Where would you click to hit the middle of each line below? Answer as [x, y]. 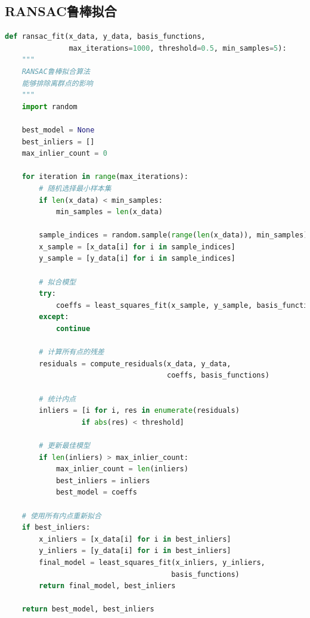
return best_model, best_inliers [88, 609]
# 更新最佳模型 [64, 445]
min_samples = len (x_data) [109, 212]
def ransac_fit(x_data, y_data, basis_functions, [105, 37]
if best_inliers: [56, 528]
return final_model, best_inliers [107, 586]
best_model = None [58, 130]
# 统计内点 [58, 399]
